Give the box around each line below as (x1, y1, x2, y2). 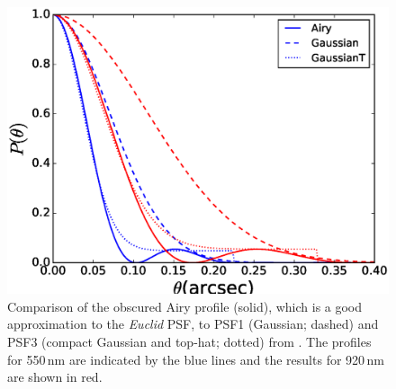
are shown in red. (7, 367, 103, 386)
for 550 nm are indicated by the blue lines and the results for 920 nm (7, 349, 384, 368)
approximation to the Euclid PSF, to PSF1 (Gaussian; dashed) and (7, 314, 379, 333)
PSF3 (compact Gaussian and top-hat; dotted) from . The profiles (7, 332, 372, 351)
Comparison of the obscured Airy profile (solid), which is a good (7, 296, 363, 315)
